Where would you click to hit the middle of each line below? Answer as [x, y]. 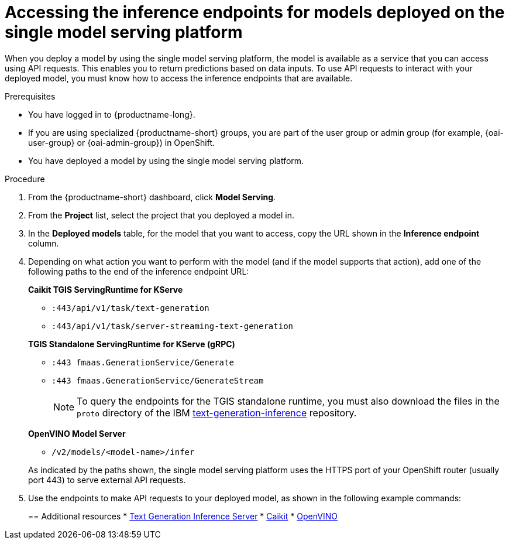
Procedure [25, 179]
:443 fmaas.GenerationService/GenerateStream [158, 380]
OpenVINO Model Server [77, 433]
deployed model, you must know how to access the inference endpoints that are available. [179, 78]
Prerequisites [30, 96]
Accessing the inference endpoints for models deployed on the [255, 12]
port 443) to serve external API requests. [107, 480]
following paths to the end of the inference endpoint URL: [139, 271]
